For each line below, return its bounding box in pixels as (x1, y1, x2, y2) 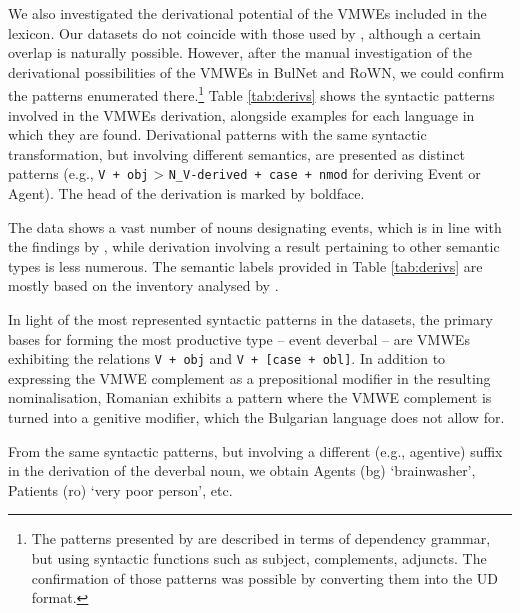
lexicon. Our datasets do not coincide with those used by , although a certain (8, 22, 481, 43)
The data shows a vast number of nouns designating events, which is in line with (8, 216, 502, 237)
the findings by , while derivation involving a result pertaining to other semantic (8, 236, 500, 257)
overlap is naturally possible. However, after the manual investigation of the (8, 42, 473, 63)
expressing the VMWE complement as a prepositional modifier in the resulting (8, 367, 491, 388)
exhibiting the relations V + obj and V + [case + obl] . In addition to (8, 348, 446, 369)
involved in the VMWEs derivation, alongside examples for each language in (8, 104, 475, 125)
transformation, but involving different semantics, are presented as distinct (8, 143, 465, 164)
